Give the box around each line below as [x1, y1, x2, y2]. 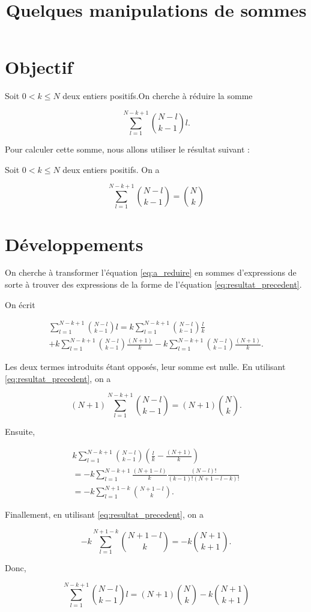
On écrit [5, 298, 35, 311]
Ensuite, [5, 425, 35, 438]
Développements [5, 231, 143, 256]
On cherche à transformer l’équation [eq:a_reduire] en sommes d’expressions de [5, 266, 297, 279]
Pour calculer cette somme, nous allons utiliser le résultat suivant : [5, 143, 250, 156]
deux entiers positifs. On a [62, 163, 160, 175]
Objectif [5, 55, 73, 79]
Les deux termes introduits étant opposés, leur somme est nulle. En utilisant [5, 360, 286, 373]
